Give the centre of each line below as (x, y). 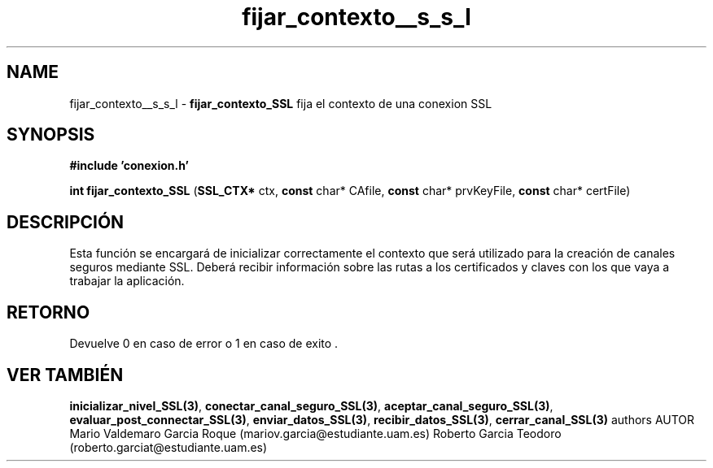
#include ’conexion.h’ (129, 166)
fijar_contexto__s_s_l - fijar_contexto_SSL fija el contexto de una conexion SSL (281, 103)
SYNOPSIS (51, 135)
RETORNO (48, 312)
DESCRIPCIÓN (66, 222)
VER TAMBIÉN (65, 375)
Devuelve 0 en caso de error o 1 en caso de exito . (204, 344)
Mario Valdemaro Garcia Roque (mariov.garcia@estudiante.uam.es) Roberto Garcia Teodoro (315, 433)
